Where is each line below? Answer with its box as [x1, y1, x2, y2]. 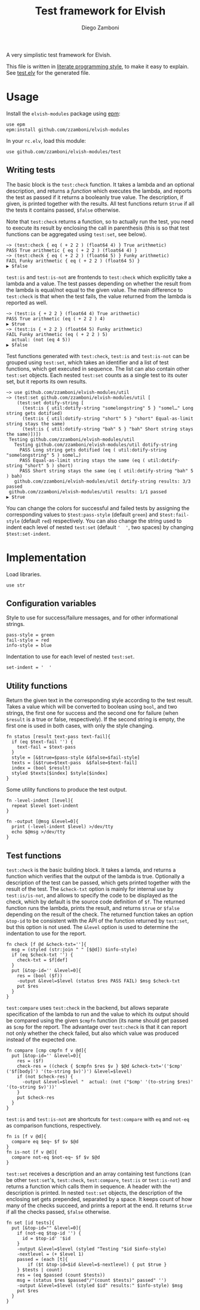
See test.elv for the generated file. [6, 69, 91, 76]
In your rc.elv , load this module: [6, 137, 87, 144]
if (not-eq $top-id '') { [17, 1230, 82, 1236]
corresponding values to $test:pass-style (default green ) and [6, 511, 158, 518]
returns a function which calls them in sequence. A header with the [6, 1183, 171, 1190]
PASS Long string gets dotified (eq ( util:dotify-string [19, 447, 167, 453]
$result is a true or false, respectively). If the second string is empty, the [6, 716, 185, 723]
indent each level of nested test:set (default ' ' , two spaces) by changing [6, 523, 194, 530]
